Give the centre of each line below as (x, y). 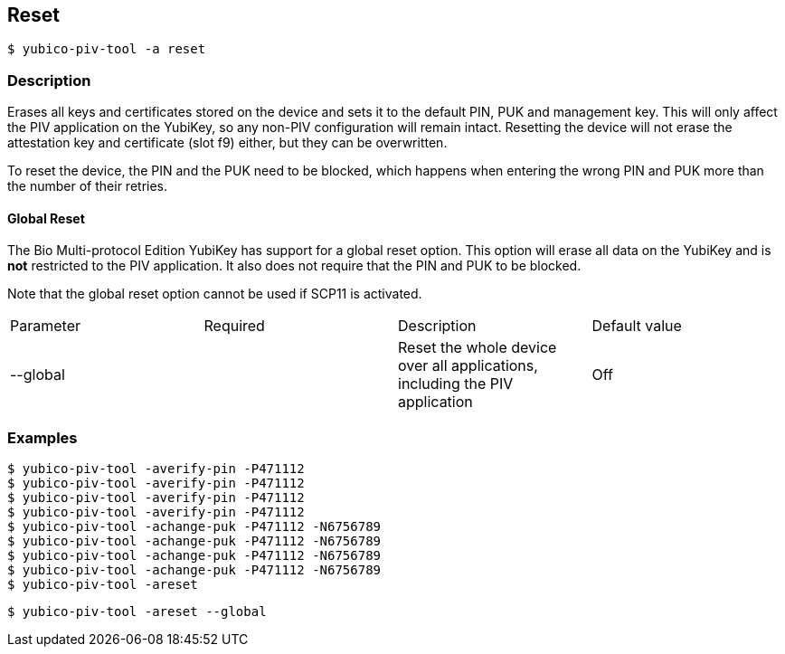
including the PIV (456, 384)
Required (234, 326)
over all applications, (468, 366)
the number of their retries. (88, 186)
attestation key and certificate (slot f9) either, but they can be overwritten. (227, 143)
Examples (43, 437)
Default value (637, 326)
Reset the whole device (478, 348)
